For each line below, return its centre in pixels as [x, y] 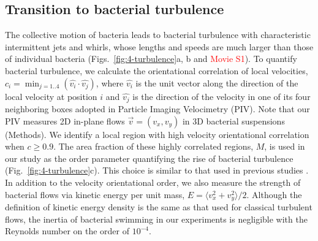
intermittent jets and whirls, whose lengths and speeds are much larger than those [159, 46]
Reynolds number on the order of [67, 231]
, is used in [285, 146]
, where [110, 82]
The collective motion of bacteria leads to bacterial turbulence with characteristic [158, 35]
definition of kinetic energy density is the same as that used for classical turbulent [159, 207]
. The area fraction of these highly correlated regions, [153, 146]
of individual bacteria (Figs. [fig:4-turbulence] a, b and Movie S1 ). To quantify [151, 59]
